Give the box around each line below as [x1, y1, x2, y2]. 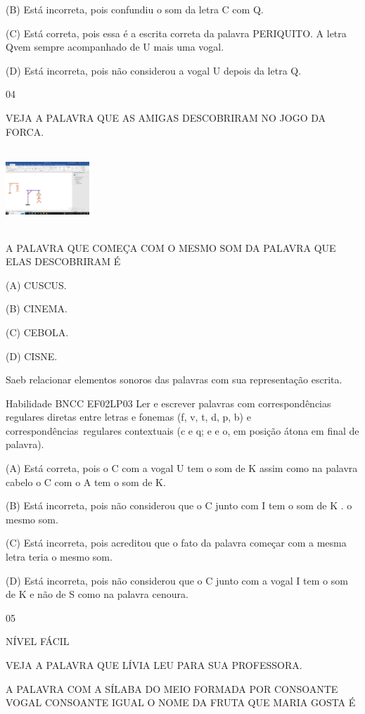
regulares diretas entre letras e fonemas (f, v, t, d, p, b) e [6, 409, 251, 424]
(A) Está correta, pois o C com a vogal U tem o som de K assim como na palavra [6, 461, 358, 476]
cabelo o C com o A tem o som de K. [6, 474, 166, 489]
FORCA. [6, 124, 44, 139]
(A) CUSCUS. [6, 277, 67, 292]
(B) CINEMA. [6, 301, 68, 316]
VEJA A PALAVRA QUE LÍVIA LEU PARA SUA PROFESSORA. [6, 658, 302, 672]
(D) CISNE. [6, 348, 58, 363]
